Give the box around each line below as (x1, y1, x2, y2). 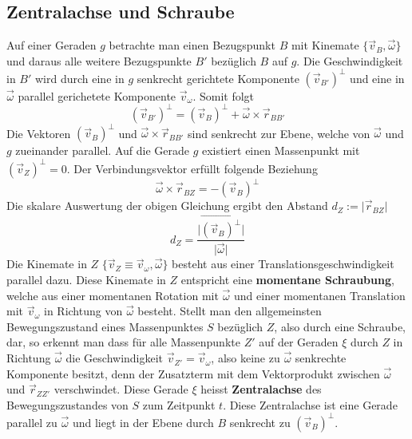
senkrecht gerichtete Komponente (137, 69, 299, 86)
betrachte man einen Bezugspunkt (109, 37, 275, 53)
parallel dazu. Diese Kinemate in (6, 271, 166, 288)
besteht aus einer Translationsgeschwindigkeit (172, 255, 394, 272)
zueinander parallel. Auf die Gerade (15, 142, 189, 159)
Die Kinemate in (6, 255, 87, 272)
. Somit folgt (192, 87, 255, 104)
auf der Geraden (259, 334, 339, 350)
